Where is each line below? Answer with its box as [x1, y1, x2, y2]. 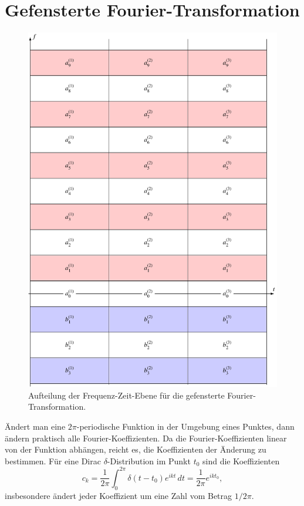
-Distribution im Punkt [107, 454, 191, 467]
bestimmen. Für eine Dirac [5, 454, 101, 467]
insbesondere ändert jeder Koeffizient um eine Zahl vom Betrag [5, 489, 232, 501]
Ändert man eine [5, 420, 66, 433]
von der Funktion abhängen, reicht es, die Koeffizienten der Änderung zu [5, 443, 266, 456]
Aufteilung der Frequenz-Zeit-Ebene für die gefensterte [28, 389, 225, 401]
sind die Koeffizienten [202, 454, 280, 467]
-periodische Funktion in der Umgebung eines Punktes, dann [76, 420, 295, 433]
